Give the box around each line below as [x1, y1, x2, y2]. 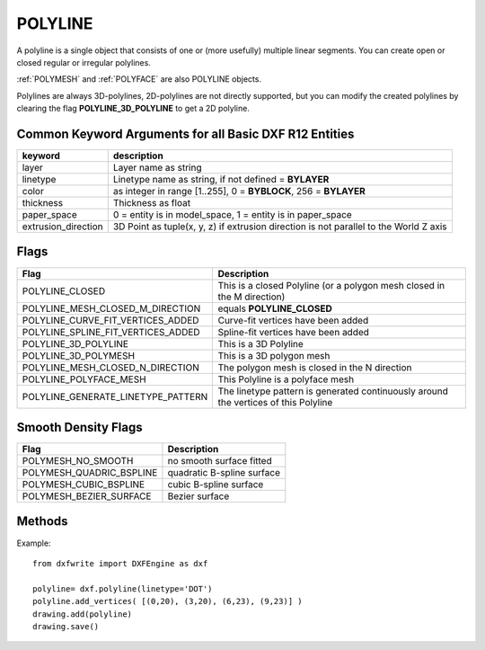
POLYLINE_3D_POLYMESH [22, 349, 135, 361]
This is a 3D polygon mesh [217, 349, 331, 361]
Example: [16, 538, 51, 548]
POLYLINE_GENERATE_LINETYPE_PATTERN [22, 390, 208, 403]
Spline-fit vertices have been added [217, 325, 370, 338]
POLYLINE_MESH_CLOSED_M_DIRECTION [22, 302, 201, 315]
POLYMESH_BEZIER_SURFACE [22, 490, 152, 503]
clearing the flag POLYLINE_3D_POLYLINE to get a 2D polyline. [16, 103, 251, 114]
